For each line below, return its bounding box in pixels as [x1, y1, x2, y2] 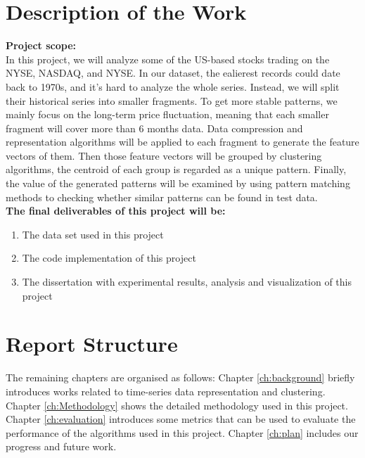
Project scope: [6, 38, 77, 53]
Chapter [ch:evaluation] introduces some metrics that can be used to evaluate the [6, 412, 356, 426]
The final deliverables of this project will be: [6, 203, 226, 218]
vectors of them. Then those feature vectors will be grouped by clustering [6, 148, 322, 163]
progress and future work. [6, 439, 117, 454]
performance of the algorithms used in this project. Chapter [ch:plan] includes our [6, 425, 359, 440]
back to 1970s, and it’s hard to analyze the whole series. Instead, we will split [6, 79, 340, 94]
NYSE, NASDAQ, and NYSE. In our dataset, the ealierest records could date [6, 65, 340, 80]
